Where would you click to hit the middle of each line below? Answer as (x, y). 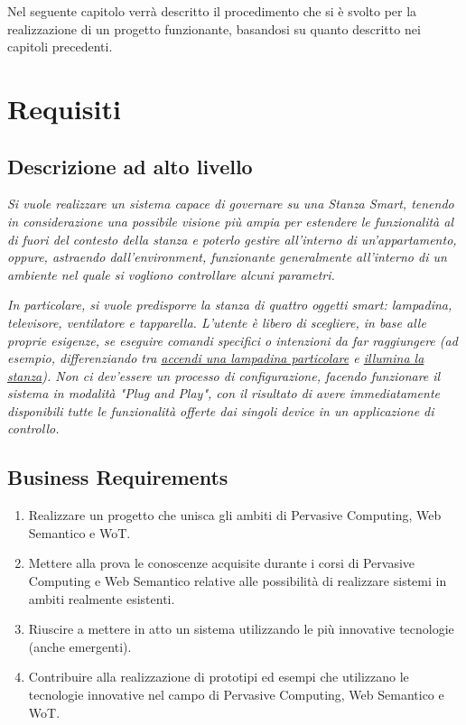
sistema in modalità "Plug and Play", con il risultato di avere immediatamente (224, 393)
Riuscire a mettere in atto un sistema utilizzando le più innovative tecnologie (241, 629)
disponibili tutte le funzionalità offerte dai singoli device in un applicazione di (221, 410)
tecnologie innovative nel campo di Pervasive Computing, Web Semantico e (236, 695)
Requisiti (64, 108)
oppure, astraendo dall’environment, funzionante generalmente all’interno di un (227, 257)
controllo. (33, 428)
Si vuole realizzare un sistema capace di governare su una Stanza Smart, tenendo (231, 204)
